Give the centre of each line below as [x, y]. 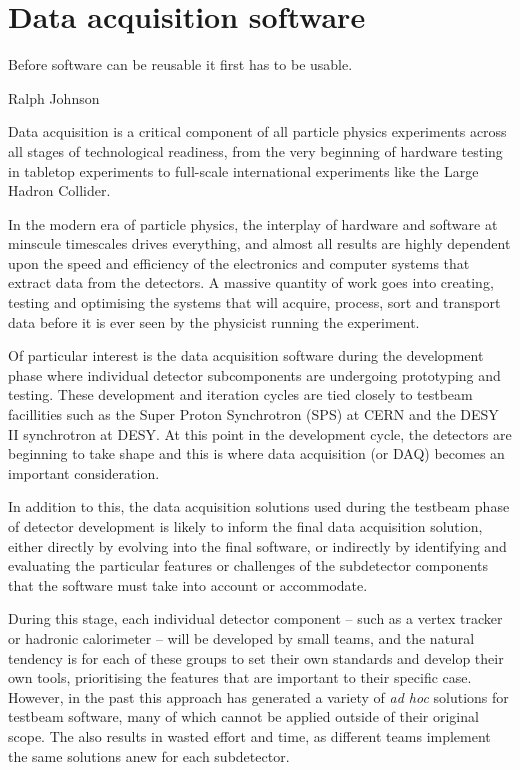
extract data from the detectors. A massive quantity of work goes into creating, [251, 282]
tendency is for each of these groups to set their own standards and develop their [256, 657]
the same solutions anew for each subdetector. [149, 755]
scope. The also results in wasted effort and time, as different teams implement [249, 735]
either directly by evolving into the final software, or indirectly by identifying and [257, 545]
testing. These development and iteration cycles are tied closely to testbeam [240, 394]
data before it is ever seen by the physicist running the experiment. [214, 321]
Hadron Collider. [59, 190]
